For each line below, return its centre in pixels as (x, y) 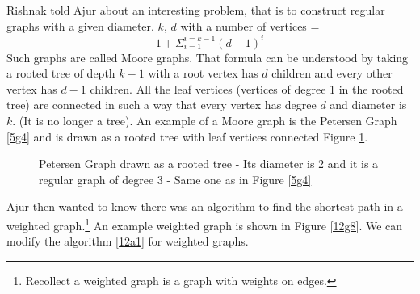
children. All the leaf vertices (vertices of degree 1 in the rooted (247, 88)
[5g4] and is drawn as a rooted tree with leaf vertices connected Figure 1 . (187, 136)
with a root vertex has (203, 73)
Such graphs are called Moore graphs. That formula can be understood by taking (208, 57)
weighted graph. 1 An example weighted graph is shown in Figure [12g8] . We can (205, 224)
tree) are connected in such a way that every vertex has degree (162, 105)
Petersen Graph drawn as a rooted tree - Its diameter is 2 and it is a (209, 164)
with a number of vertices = (250, 25)
